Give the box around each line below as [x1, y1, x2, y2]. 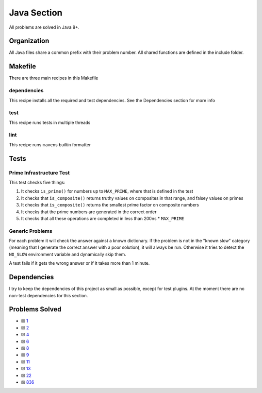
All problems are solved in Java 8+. [9, 24, 80, 30]
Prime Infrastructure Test [9, 169, 70, 176]
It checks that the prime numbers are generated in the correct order [21, 209, 157, 215]
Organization [9, 37, 49, 45]
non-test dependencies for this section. [9, 292, 88, 298]
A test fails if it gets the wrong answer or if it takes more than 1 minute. [9, 260, 150, 266]
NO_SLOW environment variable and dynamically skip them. [9, 251, 126, 257]
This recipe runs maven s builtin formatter [9, 141, 91, 148]
